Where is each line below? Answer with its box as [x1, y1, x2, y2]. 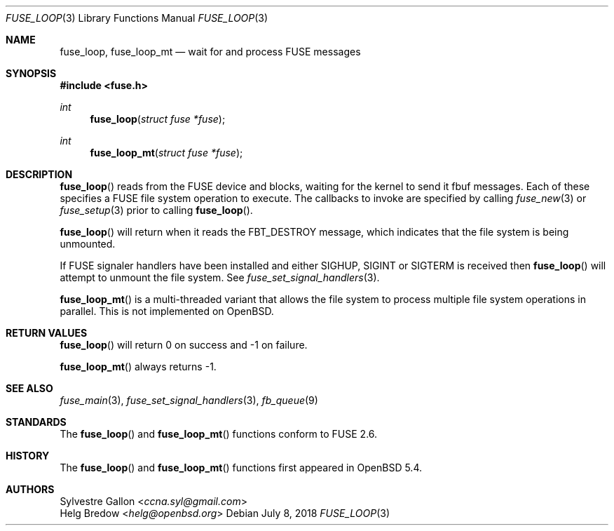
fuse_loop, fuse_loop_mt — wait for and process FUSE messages [60, 46, 361, 58]
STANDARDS [6, 416, 67, 428]
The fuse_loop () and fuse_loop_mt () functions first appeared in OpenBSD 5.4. [60, 462, 422, 473]
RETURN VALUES [6, 327, 88, 339]
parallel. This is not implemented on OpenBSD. [60, 305, 274, 317]
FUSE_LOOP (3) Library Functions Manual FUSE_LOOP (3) [6, 12, 268, 24]
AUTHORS [6, 483, 55, 495]
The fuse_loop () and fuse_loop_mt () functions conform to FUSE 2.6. [60, 428, 378, 440]
